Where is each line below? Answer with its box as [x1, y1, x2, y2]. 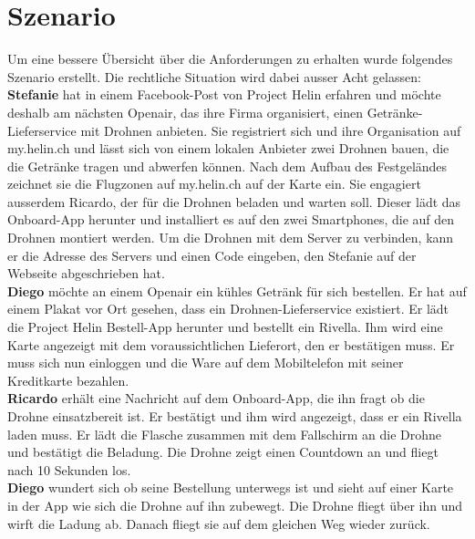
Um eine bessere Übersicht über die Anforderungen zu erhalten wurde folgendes [7, 49, 453, 68]
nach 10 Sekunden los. [7, 460, 131, 479]
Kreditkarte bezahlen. [7, 370, 129, 389]
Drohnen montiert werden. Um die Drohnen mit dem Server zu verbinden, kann [7, 228, 454, 247]
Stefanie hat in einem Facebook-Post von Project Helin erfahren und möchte [7, 85, 441, 104]
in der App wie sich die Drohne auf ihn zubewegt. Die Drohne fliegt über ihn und [7, 495, 463, 514]
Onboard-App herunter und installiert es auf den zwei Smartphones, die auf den [7, 210, 455, 229]
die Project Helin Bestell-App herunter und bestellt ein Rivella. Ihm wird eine [7, 317, 443, 337]
